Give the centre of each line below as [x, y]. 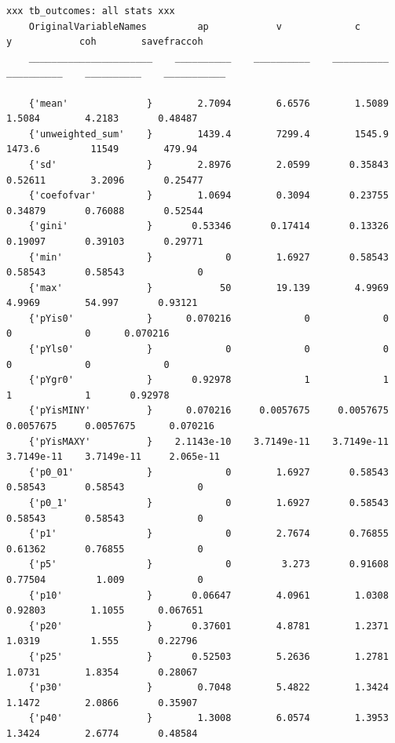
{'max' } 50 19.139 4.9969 [208, 288]
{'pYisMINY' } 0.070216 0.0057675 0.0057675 [208, 411]
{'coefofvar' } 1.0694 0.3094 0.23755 [208, 196]
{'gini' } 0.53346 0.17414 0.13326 [208, 226]
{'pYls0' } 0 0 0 [208, 350]
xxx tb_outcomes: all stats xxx [91, 11]
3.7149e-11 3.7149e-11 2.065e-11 [113, 457]
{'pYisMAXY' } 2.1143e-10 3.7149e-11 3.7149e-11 [208, 441]
